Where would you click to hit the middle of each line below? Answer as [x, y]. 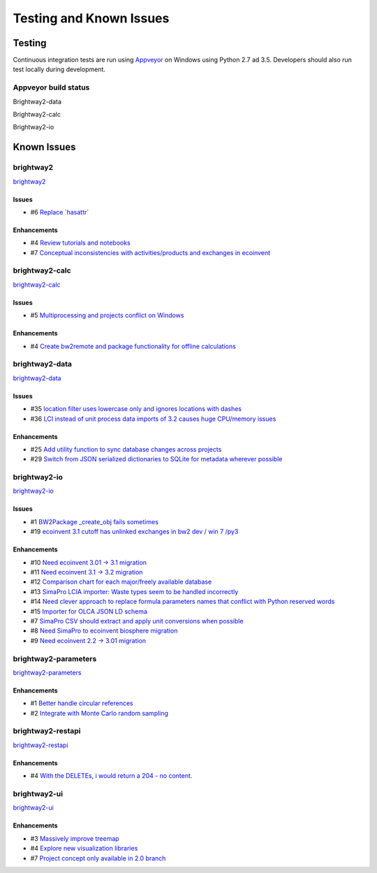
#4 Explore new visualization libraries [84, 849]
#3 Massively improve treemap [75, 838]
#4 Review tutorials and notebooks [80, 243]
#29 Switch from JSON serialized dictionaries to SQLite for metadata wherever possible [156, 459]
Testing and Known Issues [91, 18]
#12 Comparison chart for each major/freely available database [121, 582]
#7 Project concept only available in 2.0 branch [98, 858]
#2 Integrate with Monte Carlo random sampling [99, 713]
